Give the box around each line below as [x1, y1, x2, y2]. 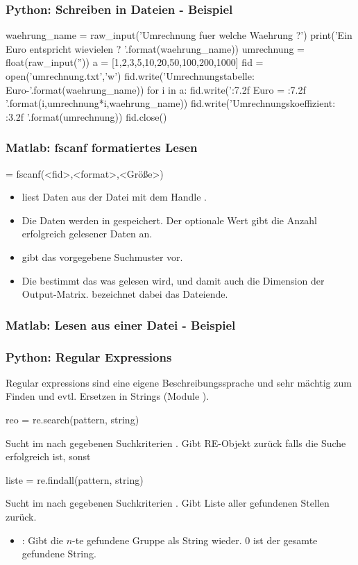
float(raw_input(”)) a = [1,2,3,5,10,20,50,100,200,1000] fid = [6, 55, 264, 69]
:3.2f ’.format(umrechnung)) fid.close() [6, 109, 167, 124]
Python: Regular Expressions [6, 348, 172, 365]
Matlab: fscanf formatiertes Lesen [6, 139, 198, 156]
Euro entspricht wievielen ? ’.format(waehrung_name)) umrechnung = [6, 41, 305, 56]
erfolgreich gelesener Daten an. [22, 226, 153, 241]
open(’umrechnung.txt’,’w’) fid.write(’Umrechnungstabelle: [6, 69, 255, 83]
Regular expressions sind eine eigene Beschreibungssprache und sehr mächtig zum [6, 375, 352, 389]
